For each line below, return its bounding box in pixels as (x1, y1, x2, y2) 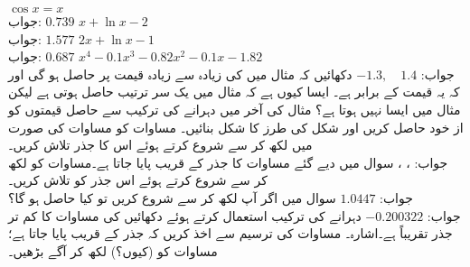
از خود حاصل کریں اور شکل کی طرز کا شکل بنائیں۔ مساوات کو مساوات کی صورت (8, 117, 464, 136)
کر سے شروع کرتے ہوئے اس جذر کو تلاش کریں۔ (8, 170, 268, 189)
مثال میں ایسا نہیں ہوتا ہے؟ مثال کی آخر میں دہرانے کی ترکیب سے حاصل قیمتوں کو (8, 99, 461, 118)
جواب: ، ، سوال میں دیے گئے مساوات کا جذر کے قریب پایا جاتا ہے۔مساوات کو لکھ (8, 152, 448, 171)
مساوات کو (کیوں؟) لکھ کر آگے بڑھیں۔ (8, 241, 218, 260)
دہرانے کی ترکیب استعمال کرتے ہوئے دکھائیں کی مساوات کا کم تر (8, 206, 362, 225)
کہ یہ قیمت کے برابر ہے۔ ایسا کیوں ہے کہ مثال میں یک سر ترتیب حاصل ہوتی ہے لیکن (8, 82, 460, 101)
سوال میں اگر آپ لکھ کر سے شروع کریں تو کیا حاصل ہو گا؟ (8, 188, 336, 207)
